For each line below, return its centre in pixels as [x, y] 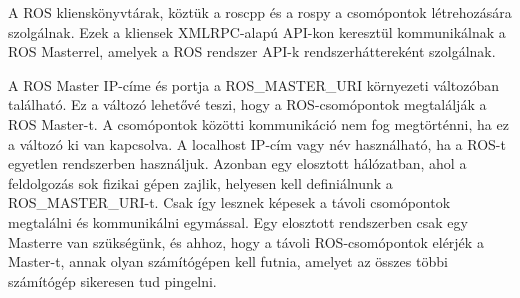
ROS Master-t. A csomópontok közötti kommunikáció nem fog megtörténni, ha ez [258, 123]
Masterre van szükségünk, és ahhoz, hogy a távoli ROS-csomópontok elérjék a [246, 241]
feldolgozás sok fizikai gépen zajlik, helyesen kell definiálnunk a [200, 182]
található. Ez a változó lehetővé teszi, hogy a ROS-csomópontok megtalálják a [247, 104]
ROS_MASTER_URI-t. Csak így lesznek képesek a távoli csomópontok [229, 202]
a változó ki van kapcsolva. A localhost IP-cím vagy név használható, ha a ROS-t [257, 143]
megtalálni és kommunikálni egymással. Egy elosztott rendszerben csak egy [238, 221]
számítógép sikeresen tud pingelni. [112, 280]
